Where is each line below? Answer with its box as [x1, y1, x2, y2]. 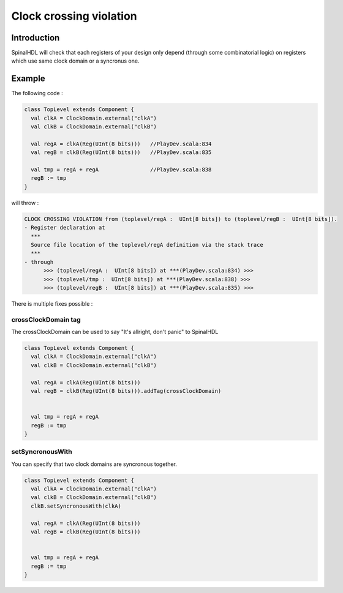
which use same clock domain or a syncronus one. [11, 57, 140, 64]
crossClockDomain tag [11, 315, 81, 324]
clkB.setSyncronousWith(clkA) [31, 502, 122, 510]
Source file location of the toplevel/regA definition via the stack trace [31, 241, 263, 248]
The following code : [11, 90, 64, 97]
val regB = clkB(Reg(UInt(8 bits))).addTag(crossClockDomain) [31, 387, 222, 395]
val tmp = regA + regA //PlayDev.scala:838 [31, 166, 212, 173]
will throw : [11, 199, 39, 206]
